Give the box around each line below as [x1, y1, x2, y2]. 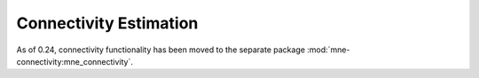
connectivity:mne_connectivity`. [16, 56, 133, 66]
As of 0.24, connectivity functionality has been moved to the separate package [16, 44, 306, 55]
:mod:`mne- [307, 44, 350, 55]
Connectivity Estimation [16, 13, 199, 33]
